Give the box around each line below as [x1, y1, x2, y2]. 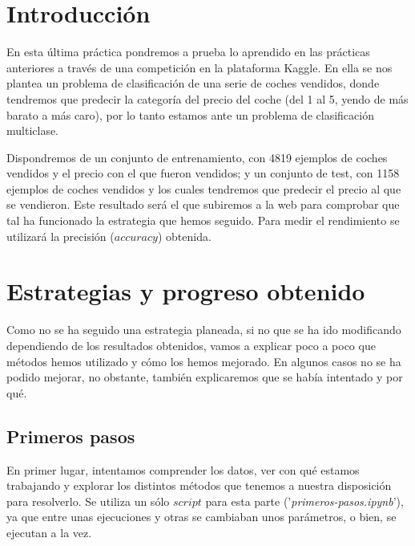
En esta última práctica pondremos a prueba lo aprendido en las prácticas [6, 43, 370, 60]
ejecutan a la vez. [6, 524, 92, 540]
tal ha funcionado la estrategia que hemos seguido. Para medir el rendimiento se [6, 212, 400, 229]
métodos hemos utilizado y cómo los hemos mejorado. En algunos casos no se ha [6, 352, 401, 369]
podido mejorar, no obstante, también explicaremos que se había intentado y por [6, 369, 403, 385]
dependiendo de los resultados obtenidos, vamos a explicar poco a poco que [6, 336, 376, 353]
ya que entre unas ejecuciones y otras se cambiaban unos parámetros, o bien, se [6, 508, 397, 525]
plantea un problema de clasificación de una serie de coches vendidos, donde [6, 75, 380, 92]
